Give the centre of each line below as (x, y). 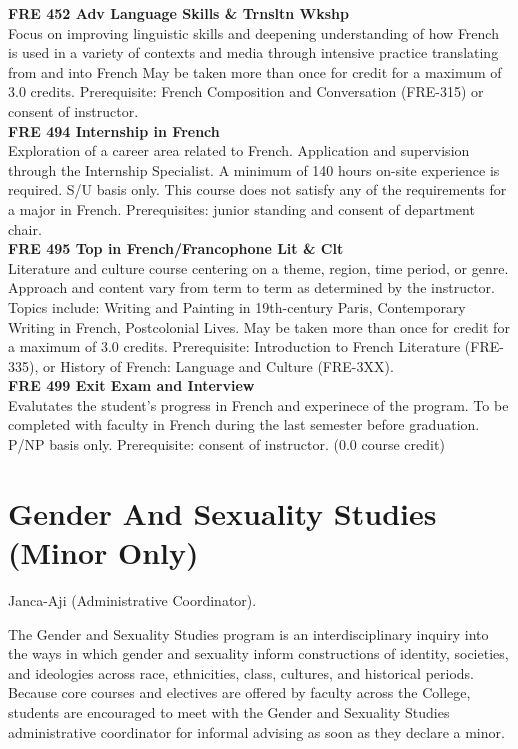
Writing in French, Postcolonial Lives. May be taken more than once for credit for (259, 326)
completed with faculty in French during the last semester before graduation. (244, 424)
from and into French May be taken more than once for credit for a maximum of (255, 71)
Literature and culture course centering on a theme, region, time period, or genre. (258, 267)
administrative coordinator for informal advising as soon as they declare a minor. (256, 731)
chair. (25, 228)
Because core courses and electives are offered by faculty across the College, (239, 692)
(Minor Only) (103, 552)
